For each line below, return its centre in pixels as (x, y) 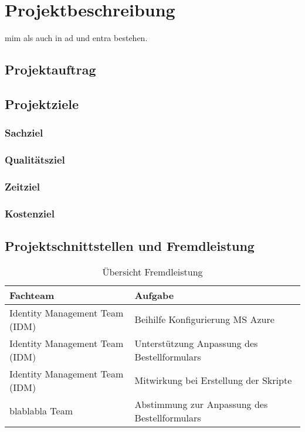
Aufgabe (154, 295)
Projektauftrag (50, 69)
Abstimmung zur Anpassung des (201, 404)
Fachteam (32, 295)
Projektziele (42, 103)
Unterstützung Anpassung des (196, 343)
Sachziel (24, 133)
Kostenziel (30, 213)
